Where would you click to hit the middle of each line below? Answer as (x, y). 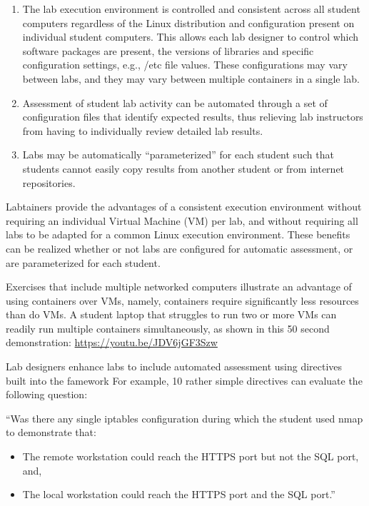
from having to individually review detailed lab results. (143, 130)
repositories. (49, 182)
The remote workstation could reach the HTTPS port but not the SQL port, (191, 456)
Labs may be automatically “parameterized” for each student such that (178, 155)
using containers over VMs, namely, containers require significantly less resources (182, 300)
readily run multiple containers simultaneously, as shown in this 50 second (168, 328)
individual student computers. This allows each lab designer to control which (191, 37)
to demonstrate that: (51, 432)
